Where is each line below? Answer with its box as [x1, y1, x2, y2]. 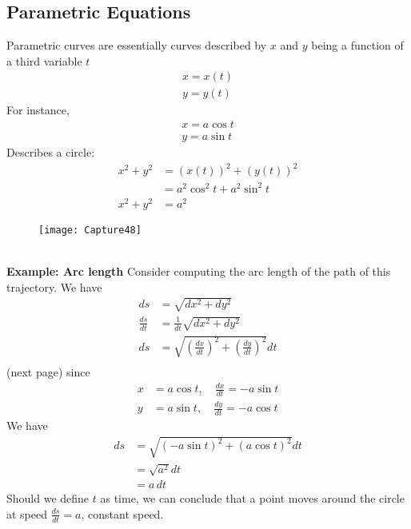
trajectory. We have [6, 278, 102, 295]
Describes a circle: [6, 144, 95, 161]
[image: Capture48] [38, 224, 142, 236]
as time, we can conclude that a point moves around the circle [100, 490, 405, 507]
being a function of [311, 37, 404, 54]
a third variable [6, 52, 82, 69]
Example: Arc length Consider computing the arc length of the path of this [6, 263, 391, 280]
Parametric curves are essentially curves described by [6, 37, 267, 54]
